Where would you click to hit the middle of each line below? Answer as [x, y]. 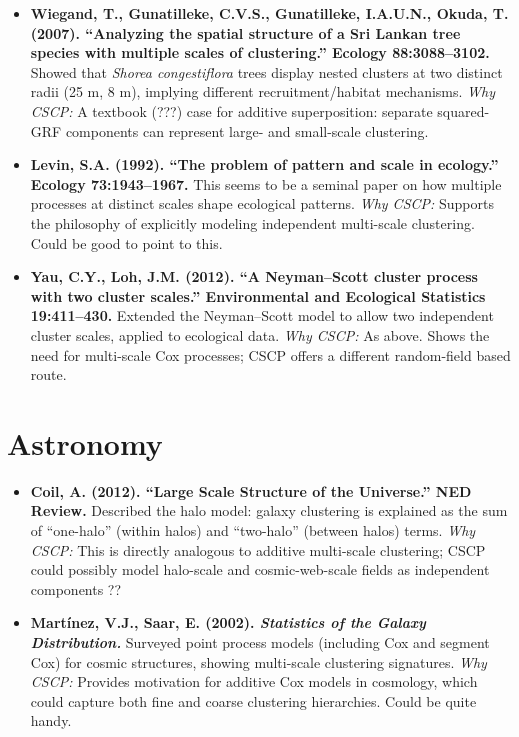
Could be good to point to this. [126, 242]
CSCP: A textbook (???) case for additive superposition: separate [231, 110]
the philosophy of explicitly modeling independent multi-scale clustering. [252, 222]
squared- [463, 110]
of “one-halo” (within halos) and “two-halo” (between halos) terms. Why [253, 530]
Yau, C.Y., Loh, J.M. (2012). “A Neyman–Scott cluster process [254, 276]
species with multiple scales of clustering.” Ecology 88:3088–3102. [260, 52]
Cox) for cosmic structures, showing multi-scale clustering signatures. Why [258, 661]
